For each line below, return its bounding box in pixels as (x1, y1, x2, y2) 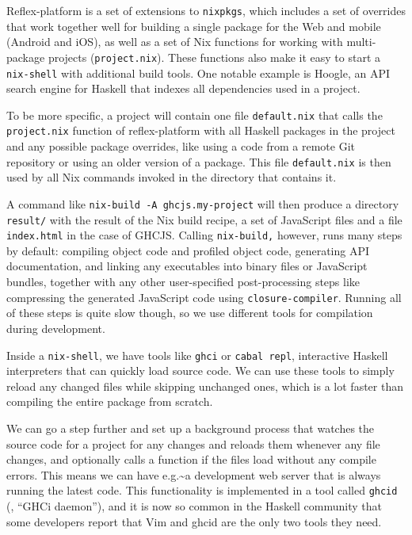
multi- (346, 33, 376, 50)
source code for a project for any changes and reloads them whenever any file (6, 435, 380, 452)
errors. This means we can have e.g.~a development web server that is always (6, 466, 381, 483)
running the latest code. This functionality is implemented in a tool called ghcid (6, 482, 398, 499)
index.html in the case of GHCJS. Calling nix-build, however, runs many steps (6, 227, 402, 243)
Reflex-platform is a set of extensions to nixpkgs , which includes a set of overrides (6, 2, 406, 18)
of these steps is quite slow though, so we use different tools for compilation (6, 304, 373, 321)
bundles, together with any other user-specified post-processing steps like (6, 273, 360, 290)
